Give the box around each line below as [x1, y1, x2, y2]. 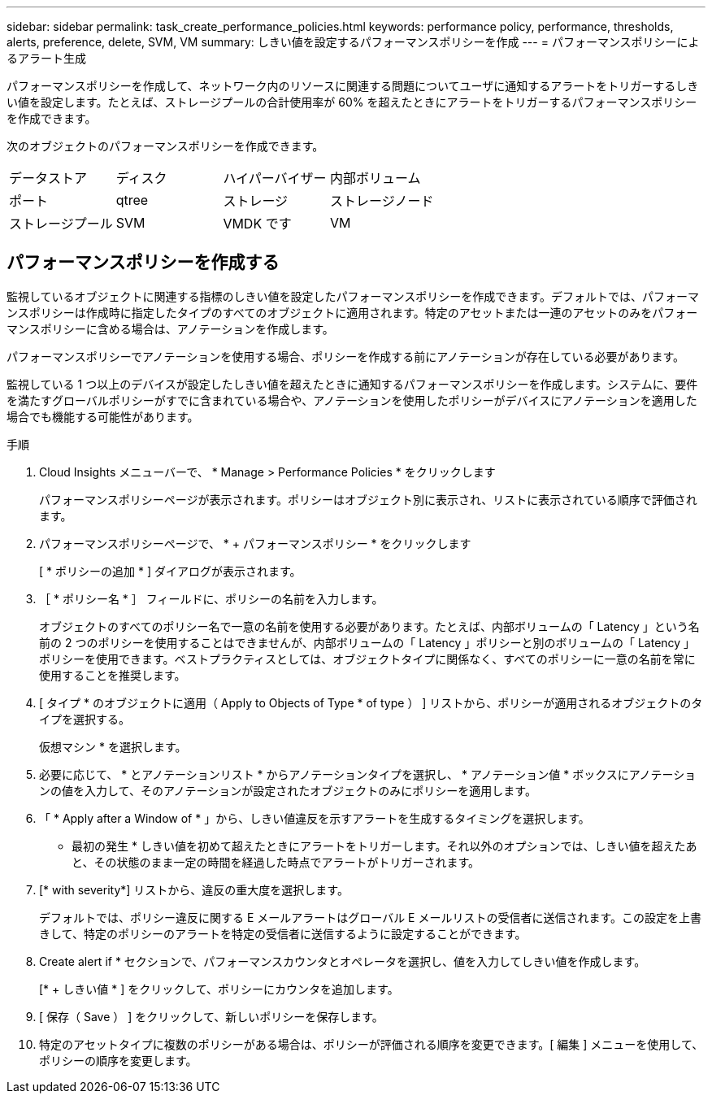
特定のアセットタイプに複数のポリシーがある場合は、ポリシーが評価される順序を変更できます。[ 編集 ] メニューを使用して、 [39, 1037, 704, 1051]
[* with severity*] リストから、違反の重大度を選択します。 [39, 882, 349, 897]
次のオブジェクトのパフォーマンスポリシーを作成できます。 [7, 139, 324, 153]
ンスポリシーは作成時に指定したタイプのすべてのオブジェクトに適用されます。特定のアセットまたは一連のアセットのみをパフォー [7, 305, 698, 320]
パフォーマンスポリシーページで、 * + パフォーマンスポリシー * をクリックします [39, 536, 471, 550]
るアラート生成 [7, 51, 86, 65]
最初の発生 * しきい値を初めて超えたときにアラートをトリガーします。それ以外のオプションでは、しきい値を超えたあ [72, 838, 697, 853]
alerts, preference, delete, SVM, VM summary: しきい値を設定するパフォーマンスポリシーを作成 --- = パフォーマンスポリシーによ [7, 35, 700, 49]
